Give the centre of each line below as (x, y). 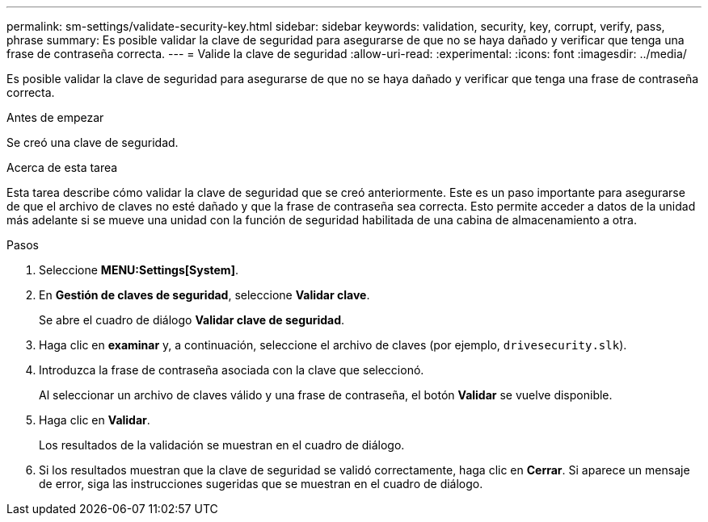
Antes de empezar (55, 117)
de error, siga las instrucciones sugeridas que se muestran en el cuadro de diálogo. (261, 484)
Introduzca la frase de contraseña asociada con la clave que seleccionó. (232, 370)
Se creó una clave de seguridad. (93, 142)
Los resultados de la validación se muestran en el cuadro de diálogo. (222, 445)
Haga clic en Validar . (95, 420)
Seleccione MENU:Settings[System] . (139, 270)
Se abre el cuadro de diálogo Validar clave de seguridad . (192, 320)
